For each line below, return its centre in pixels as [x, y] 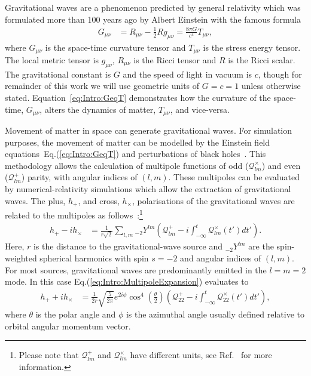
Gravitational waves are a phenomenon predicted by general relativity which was [153, 7]
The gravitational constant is [58, 74]
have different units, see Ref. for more [201, 355]
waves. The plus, [35, 200]
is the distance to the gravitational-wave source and [128, 246]
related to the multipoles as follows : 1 [74, 214]
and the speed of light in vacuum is [187, 74]
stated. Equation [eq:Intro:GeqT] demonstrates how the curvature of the [138, 97]
